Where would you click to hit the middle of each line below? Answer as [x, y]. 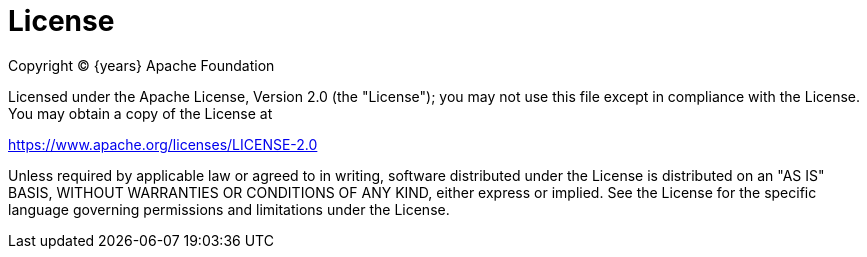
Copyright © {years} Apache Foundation [141, 65]
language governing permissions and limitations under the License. [229, 209]
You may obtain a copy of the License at [140, 113]
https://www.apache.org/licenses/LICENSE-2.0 [163, 144]
